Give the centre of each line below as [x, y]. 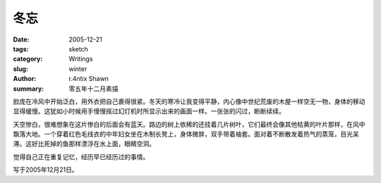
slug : [20, 69]
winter [78, 69]
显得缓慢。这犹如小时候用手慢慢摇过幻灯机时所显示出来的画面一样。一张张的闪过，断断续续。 [149, 111]
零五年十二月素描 [93, 89]
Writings [81, 59]
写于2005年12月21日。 [46, 170]
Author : [25, 79]
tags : [21, 49]
